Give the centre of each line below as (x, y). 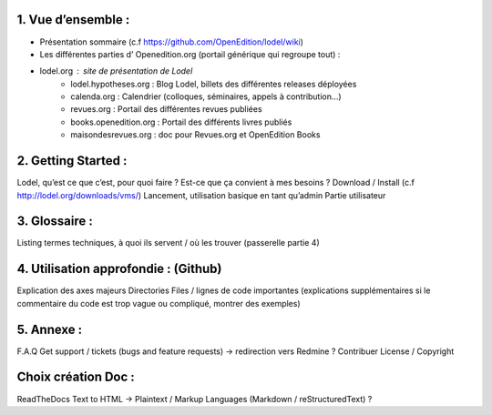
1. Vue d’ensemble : (73, 20)
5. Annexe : (50, 329)
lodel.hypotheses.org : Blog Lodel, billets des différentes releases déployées (214, 84)
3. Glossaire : (55, 222)
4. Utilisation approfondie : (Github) (119, 269)
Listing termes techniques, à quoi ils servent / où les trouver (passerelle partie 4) (169, 243)
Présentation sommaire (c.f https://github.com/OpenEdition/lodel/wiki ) (172, 42)
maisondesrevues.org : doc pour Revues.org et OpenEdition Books (195, 135)
